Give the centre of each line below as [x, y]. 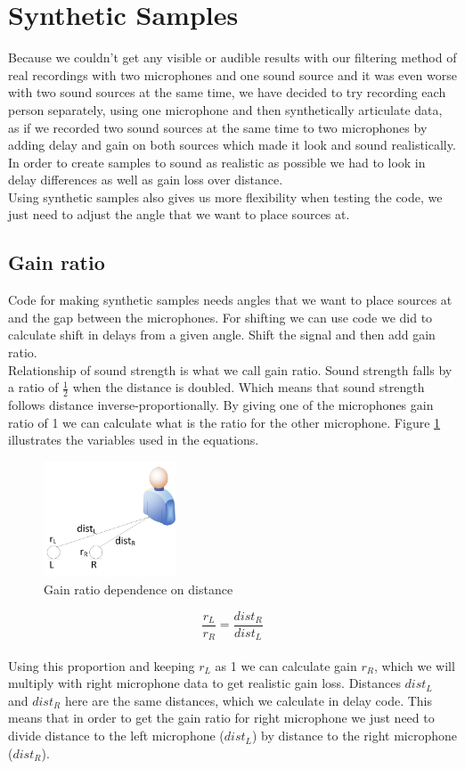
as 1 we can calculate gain [286, 665]
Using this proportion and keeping [102, 665]
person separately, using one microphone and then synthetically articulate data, [225, 109]
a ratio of [33, 387]
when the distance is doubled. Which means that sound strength [249, 387]
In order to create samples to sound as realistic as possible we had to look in [217, 162]
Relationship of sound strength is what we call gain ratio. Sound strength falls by [230, 369]
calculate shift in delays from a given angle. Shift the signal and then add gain [222, 335]
